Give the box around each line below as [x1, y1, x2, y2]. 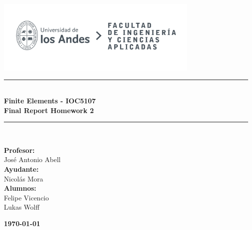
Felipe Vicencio [4, 192, 49, 202]
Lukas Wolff [4, 202, 40, 212]
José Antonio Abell [4, 154, 61, 164]
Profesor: [4, 145, 35, 155]
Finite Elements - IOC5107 [4, 96, 96, 106]
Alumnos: [4, 183, 36, 193]
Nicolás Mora [4, 173, 44, 183]
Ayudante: [4, 164, 39, 174]
